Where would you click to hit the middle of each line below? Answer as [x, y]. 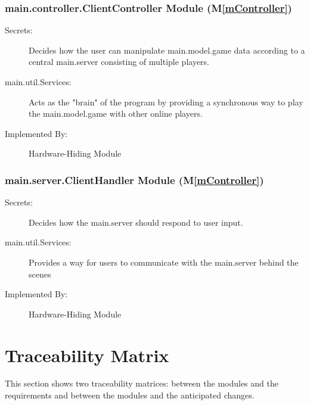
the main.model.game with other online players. [116, 113]
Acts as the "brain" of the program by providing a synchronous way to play [166, 102]
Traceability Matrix [87, 355]
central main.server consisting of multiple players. [119, 62]
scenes [40, 274]
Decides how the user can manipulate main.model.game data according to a [167, 50]
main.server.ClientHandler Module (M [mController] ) [134, 180]
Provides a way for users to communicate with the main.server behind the [164, 262]
